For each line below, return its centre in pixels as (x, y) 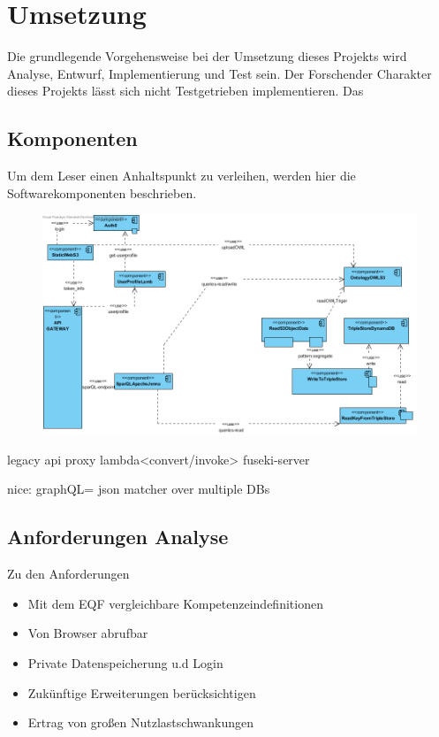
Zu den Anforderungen (68, 574)
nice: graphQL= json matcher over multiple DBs (139, 489)
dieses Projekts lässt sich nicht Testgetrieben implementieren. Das (185, 91)
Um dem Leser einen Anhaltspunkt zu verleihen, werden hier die (182, 176)
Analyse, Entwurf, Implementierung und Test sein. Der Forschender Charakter (219, 73)
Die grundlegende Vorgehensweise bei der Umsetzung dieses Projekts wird (207, 56)
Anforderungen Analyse (118, 537)
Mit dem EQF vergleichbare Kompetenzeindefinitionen (175, 603)
